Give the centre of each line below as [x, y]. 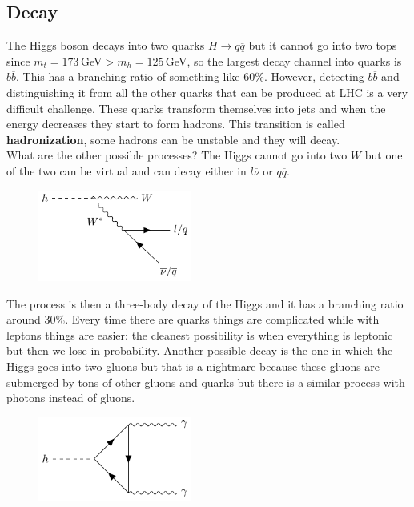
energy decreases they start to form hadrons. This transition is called [176, 124]
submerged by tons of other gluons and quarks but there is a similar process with [206, 382]
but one [384, 155]
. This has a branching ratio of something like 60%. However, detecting [190, 76]
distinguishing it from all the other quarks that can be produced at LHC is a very [207, 92]
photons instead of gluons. [71, 398]
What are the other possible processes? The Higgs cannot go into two [177, 155]
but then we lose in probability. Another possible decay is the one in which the [200, 350]
